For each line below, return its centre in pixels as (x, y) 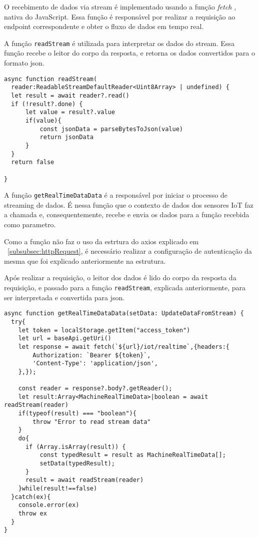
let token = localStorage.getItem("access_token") (104, 330)
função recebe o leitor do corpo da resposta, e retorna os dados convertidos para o (129, 53)
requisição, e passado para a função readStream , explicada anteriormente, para (125, 287)
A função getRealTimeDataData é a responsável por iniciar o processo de (116, 195)
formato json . (24, 63)
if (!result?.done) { (47, 104)
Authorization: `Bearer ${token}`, (92, 355)
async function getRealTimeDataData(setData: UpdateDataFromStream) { (124, 314)
